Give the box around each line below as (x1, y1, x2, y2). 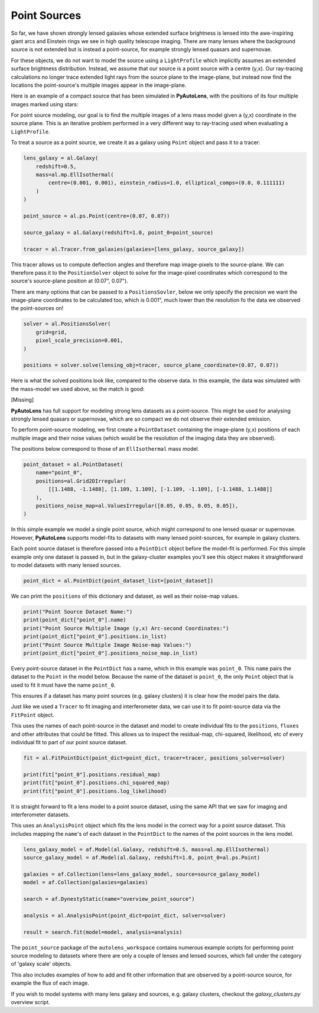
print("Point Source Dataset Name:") (23, 608, 133, 615)
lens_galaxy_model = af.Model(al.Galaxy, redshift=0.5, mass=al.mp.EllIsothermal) (23, 846, 270, 853)
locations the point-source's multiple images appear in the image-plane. (11, 82, 187, 89)
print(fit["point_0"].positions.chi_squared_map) (23, 780, 170, 786)
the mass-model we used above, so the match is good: (11, 385, 145, 392)
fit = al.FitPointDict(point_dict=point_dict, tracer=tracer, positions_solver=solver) (23, 754, 285, 761)
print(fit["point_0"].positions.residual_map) (23, 771, 161, 778)
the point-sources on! (11, 305, 64, 312)
